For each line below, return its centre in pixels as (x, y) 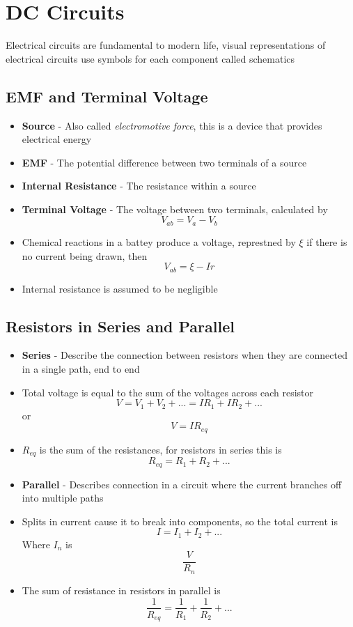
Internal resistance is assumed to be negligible (120, 288)
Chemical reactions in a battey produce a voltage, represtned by (159, 241)
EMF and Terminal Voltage (107, 96)
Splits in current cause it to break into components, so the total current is (180, 521)
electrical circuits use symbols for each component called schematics (150, 58)
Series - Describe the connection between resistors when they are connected (185, 355)
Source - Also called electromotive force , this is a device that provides (172, 125)
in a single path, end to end (81, 368)
